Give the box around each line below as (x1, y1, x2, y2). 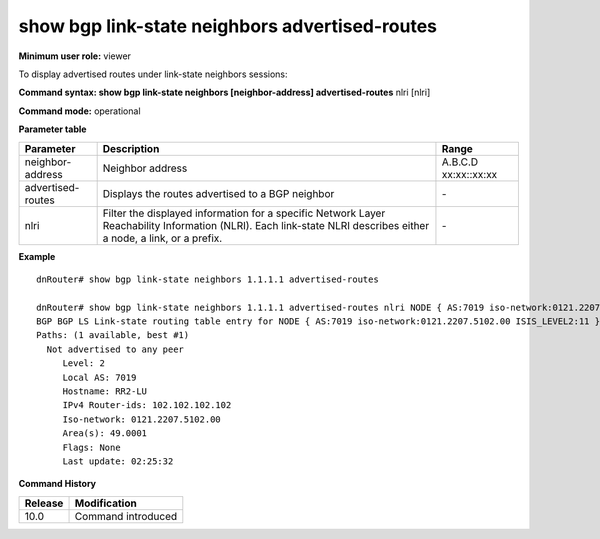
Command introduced (74, 509, 178, 523)
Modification (74, 496, 137, 510)
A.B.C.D (441, 155, 479, 169)
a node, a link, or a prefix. (102, 231, 223, 245)
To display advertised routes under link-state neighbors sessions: (18, 68, 289, 80)
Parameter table (18, 123, 87, 135)
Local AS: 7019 (62, 371, 137, 383)
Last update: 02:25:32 (62, 455, 174, 467)
